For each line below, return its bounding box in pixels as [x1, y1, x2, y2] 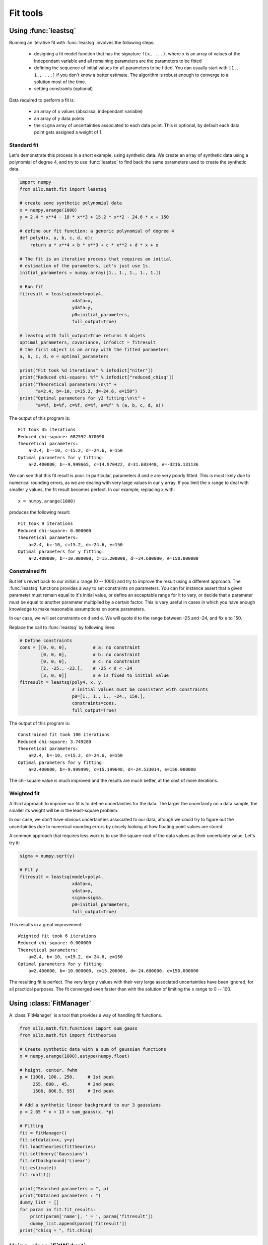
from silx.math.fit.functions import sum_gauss [19, 1025, 137, 1031]
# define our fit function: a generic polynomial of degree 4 [19, 228, 174, 234]
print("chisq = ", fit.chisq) [19, 1228, 93, 1234]
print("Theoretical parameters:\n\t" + [19, 381, 117, 387]
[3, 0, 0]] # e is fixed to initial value [40, 672, 169, 678]
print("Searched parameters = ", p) [19, 1186, 109, 1191]
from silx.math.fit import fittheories [19, 1032, 117, 1038]
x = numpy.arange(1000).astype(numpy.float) [19, 1053, 130, 1059]
